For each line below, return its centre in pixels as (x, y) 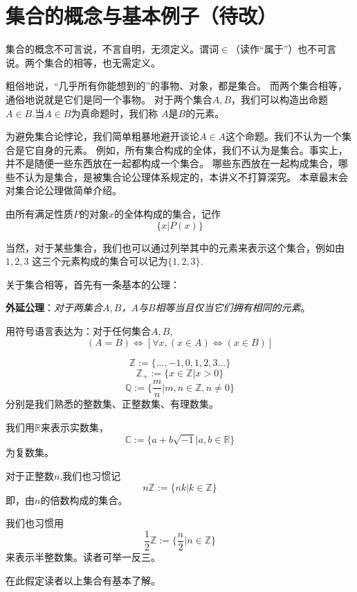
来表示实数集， (74, 427)
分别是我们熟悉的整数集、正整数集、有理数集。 (112, 404)
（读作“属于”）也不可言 (284, 49)
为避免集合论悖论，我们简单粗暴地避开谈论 (102, 136)
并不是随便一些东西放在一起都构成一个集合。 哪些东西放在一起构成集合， (172, 163)
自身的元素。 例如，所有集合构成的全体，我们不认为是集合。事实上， (191, 149)
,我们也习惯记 (90, 476)
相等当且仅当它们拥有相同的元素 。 (233, 307)
